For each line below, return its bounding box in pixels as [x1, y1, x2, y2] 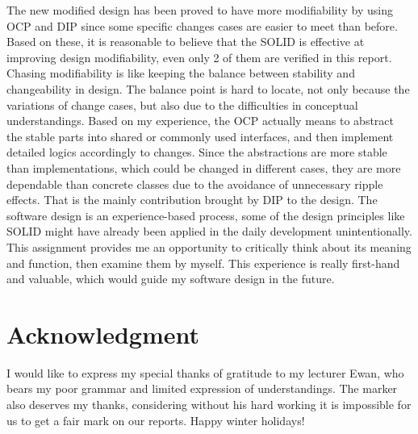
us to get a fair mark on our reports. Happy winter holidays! [6, 411, 305, 428]
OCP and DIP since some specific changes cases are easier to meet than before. [6, 17, 398, 34]
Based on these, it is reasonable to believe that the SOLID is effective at [6, 33, 365, 50]
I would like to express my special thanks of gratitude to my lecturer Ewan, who [6, 364, 404, 381]
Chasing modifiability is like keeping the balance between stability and [6, 65, 355, 81]
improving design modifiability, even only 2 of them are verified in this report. [6, 48, 392, 65]
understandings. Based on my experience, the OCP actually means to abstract [6, 112, 395, 129]
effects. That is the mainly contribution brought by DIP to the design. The [6, 191, 378, 208]
